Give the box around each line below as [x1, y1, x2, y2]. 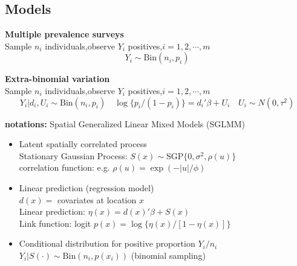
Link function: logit [19, 217, 91, 229]
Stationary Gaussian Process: [19, 149, 128, 162]
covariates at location [57, 193, 137, 206]
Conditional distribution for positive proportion [19, 237, 195, 250]
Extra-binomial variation [5, 72, 110, 85]
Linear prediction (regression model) [19, 181, 154, 194]
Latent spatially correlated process [19, 138, 147, 150]
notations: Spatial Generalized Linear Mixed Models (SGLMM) [5, 117, 246, 130]
